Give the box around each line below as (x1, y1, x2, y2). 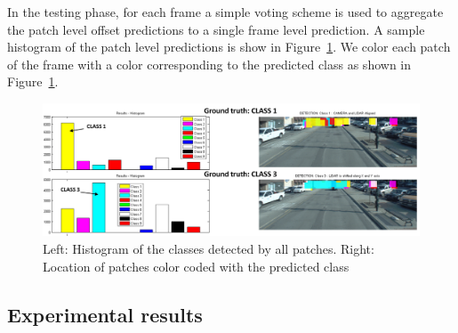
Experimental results (7, 300, 203, 328)
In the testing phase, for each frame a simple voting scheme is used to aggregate (7, 3, 444, 20)
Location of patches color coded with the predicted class (43, 256, 350, 275)
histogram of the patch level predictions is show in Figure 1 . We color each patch (7, 37, 451, 56)
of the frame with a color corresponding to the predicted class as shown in (7, 54, 412, 73)
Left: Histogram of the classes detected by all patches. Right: (43, 240, 374, 258)
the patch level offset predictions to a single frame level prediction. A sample (7, 20, 425, 38)
